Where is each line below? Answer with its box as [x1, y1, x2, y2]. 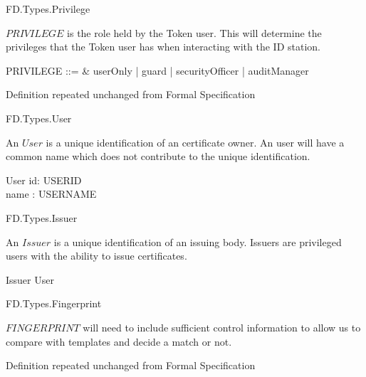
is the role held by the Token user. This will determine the [67, 25, 322, 40]
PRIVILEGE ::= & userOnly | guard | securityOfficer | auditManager [6, 63, 309, 78]
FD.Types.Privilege [6, 1, 90, 16]
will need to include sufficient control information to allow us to [83, 319, 361, 334]
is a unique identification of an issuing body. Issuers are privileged [53, 234, 342, 249]
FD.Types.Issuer [6, 210, 78, 225]
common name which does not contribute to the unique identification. [6, 149, 310, 164]
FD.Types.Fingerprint [6, 296, 102, 311]
